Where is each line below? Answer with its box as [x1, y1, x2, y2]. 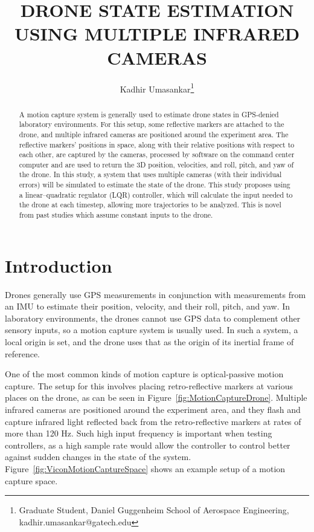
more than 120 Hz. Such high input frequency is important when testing [5, 427, 272, 440]
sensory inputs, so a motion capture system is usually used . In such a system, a [5, 323, 298, 336]
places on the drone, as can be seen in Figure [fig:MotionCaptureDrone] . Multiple [5, 391, 307, 404]
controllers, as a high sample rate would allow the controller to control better [5, 438, 290, 451]
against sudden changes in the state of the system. [5, 450, 191, 463]
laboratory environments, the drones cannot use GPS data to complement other [5, 311, 301, 324]
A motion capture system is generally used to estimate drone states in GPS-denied [19, 109, 279, 119]
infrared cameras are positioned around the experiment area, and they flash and [5, 403, 301, 416]
